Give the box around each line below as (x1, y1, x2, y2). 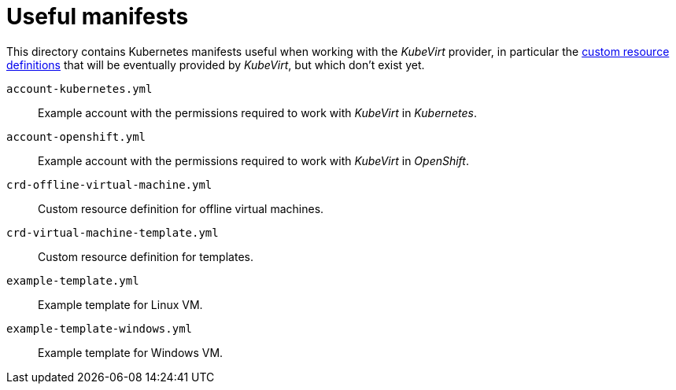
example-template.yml (6, 274, 139, 287)
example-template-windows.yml (6, 322, 193, 335)
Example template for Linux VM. (38, 297, 203, 311)
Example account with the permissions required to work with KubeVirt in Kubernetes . (38, 105, 477, 120)
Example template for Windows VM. (38, 345, 223, 359)
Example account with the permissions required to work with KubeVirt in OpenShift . (38, 153, 469, 167)
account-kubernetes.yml (6, 82, 153, 95)
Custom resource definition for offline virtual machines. (38, 201, 324, 215)
